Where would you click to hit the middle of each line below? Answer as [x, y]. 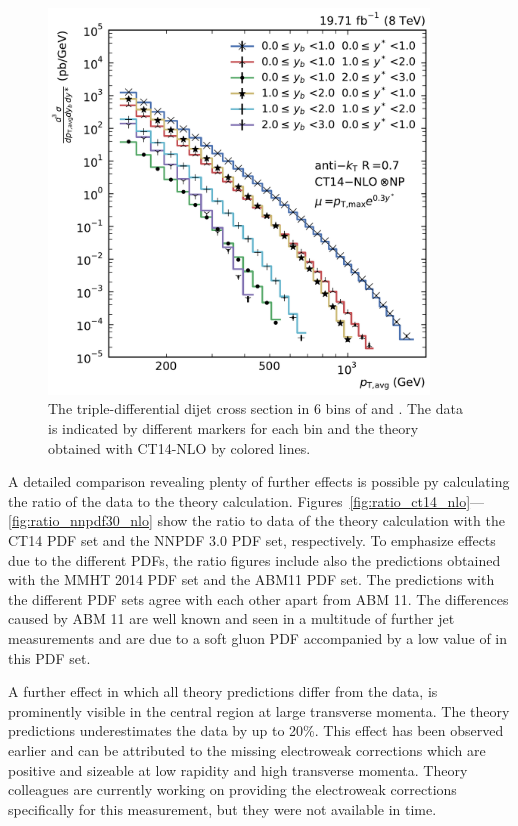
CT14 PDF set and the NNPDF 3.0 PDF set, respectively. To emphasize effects [252, 540]
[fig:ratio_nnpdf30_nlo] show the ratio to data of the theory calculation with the [256, 520]
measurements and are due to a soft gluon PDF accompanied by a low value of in [258, 638]
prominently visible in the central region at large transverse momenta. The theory [259, 710]
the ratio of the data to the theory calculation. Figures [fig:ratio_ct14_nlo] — [246, 500]
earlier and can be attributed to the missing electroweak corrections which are [247, 749]
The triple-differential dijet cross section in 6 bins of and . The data [255, 408]
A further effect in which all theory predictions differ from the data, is [223, 691]
